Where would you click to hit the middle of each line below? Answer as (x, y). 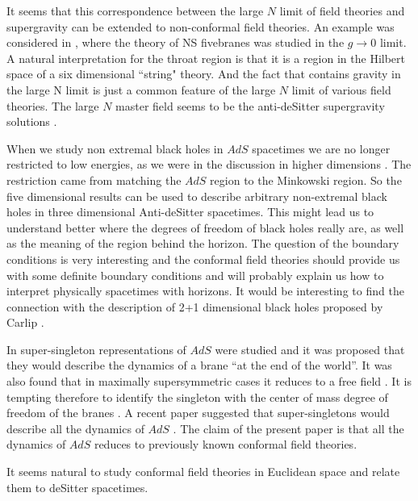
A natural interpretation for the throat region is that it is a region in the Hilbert (206, 58)
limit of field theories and (342, 10)
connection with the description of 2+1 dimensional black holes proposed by (195, 306)
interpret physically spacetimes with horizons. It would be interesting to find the (205, 291)
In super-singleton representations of (96, 349)
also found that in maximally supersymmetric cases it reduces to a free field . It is (209, 381)
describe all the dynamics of (75, 428)
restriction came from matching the (94, 180)
